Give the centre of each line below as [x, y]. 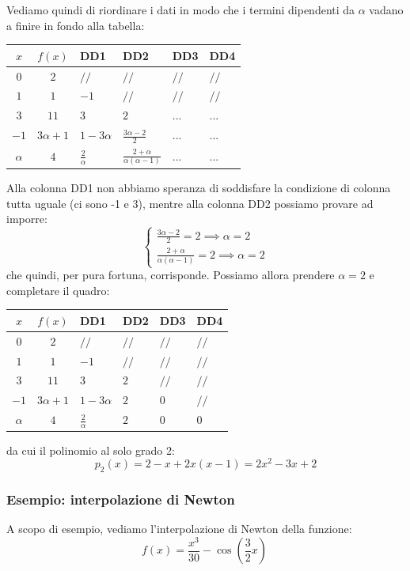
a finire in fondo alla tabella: [76, 25]
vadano [386, 9]
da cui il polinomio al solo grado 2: [91, 450]
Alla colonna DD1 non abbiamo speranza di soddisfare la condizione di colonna [199, 187]
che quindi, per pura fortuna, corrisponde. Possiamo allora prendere [171, 275]
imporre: [27, 219]
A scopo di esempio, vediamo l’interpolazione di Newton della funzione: [179, 529]
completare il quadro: [58, 290]
